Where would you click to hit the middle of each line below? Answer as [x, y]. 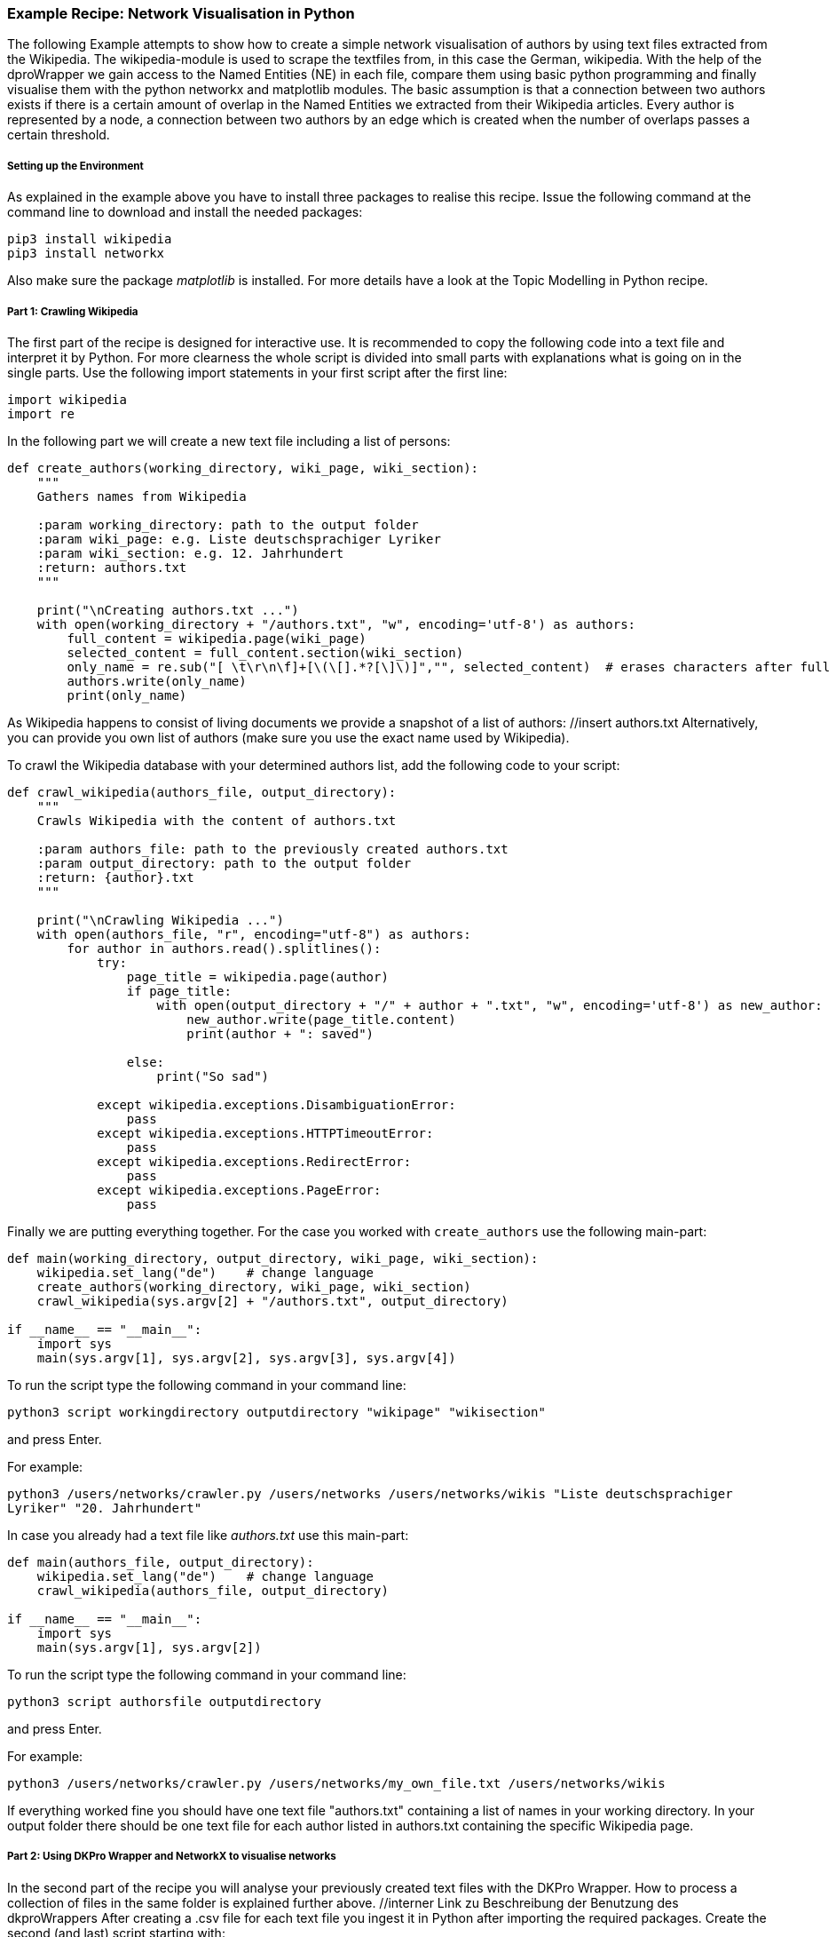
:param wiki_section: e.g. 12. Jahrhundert [190, 553]
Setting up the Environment [75, 166]
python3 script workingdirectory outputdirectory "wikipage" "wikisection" [276, 1412]
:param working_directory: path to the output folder [228, 524]
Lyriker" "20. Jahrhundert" [105, 1508]
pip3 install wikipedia [90, 239]
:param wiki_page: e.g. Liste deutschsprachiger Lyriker [239, 539]
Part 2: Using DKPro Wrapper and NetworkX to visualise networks [172, 1857]
